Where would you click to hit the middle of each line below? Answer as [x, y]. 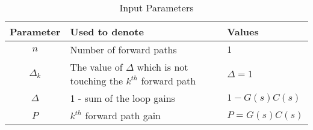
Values [243, 31]
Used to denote [107, 31]
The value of [96, 67]
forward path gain [123, 115]
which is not [163, 67]
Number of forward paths [123, 49]
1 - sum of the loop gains [122, 98]
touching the [97, 81]
